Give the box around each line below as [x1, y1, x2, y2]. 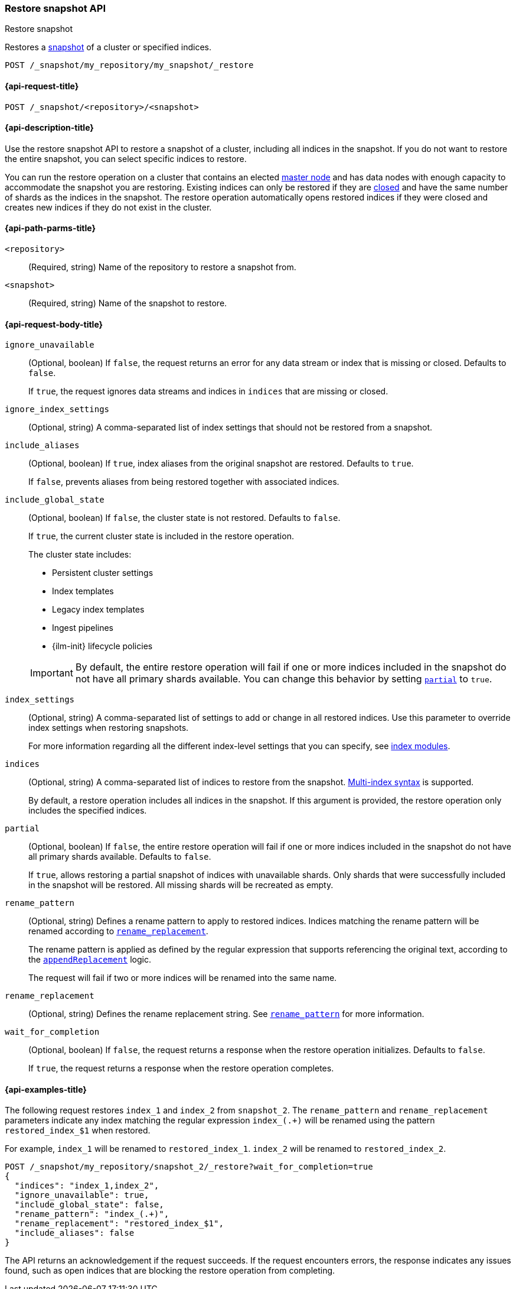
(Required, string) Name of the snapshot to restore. [28, 298, 227, 309]
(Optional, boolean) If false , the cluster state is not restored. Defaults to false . [28, 513, 341, 523]
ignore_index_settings [5, 404, 110, 414]
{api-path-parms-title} [5, 223, 96, 234]
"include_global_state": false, [14, 1200, 164, 1210]
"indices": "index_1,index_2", [14, 1181, 159, 1191]
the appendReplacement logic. [28, 954, 151, 965]
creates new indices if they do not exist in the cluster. [5, 202, 212, 212]
